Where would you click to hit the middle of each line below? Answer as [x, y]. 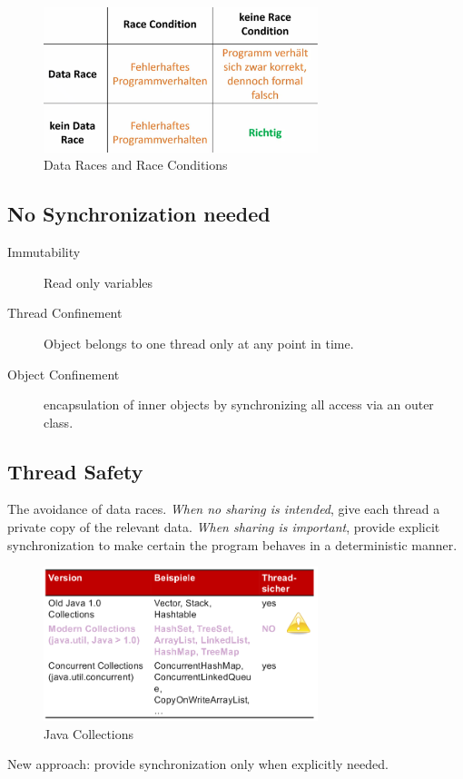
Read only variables [99, 282]
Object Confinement [64, 374]
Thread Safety [75, 471]
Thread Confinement [65, 313]
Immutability [44, 252]
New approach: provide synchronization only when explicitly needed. [198, 764]
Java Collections [89, 733]
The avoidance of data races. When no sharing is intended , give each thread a [224, 509]
